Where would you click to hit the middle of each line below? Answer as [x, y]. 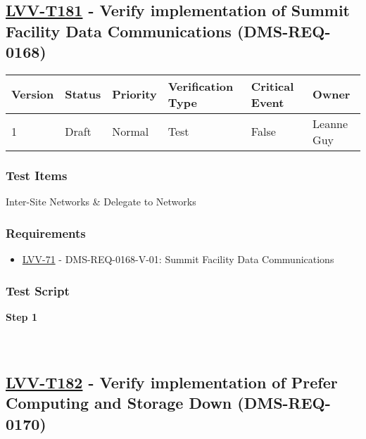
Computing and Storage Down [119, 403]
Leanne [330, 123]
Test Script [38, 290]
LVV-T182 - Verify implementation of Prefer [172, 382]
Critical [272, 86]
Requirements [46, 233]
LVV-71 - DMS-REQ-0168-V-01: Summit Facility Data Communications [178, 259]
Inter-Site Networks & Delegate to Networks [101, 202]
